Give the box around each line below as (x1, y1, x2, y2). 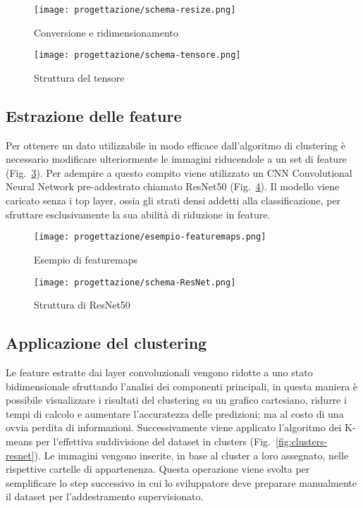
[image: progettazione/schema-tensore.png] (34, 50, 241, 61)
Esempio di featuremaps (34, 252, 137, 266)
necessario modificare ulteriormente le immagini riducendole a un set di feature (6, 151, 347, 166)
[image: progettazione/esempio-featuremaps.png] (34, 232, 266, 242)
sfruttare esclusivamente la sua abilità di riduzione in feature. (6, 206, 271, 221)
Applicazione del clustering (6, 332, 207, 354)
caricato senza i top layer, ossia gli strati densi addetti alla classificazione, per (6, 193, 341, 208)
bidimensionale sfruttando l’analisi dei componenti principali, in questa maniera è (6, 378, 358, 393)
